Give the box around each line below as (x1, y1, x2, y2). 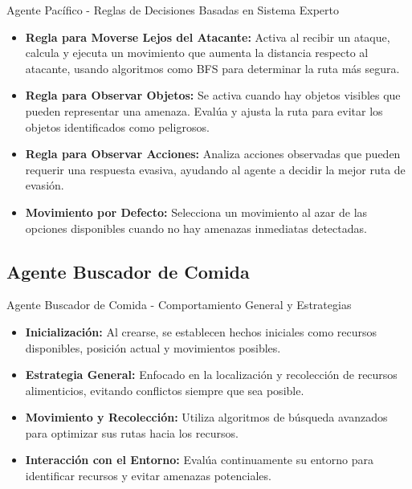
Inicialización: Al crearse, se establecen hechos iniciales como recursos (25, 323, 377, 340)
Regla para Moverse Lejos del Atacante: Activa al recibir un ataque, (25, 28, 390, 45)
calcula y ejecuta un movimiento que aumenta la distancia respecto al (25, 44, 369, 61)
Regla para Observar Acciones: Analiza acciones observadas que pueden (25, 145, 401, 162)
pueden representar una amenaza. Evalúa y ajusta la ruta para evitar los (25, 102, 383, 119)
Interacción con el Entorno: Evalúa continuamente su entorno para (25, 451, 373, 468)
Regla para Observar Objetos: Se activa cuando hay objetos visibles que (25, 87, 401, 104)
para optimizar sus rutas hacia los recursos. (25, 424, 239, 441)
